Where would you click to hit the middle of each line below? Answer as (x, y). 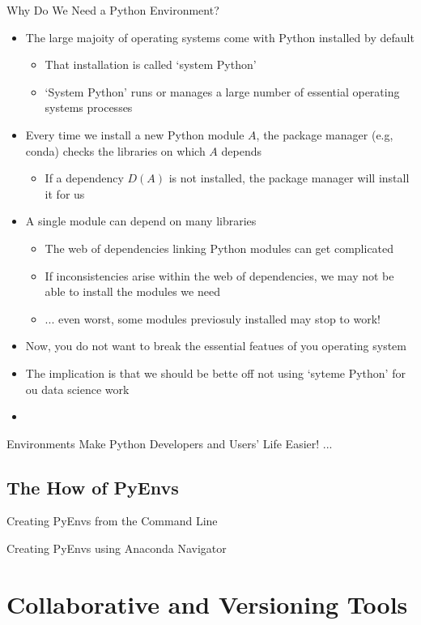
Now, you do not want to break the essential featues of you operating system (216, 346)
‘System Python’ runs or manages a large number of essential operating (222, 91)
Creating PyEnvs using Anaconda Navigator (117, 548)
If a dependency (84, 178)
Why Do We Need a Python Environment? (113, 10)
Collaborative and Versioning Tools (207, 604)
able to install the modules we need (132, 291)
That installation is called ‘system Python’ (151, 64)
